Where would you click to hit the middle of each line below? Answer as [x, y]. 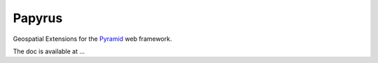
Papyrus [38, 18]
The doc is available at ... [49, 51]
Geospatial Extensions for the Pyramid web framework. [92, 39]
